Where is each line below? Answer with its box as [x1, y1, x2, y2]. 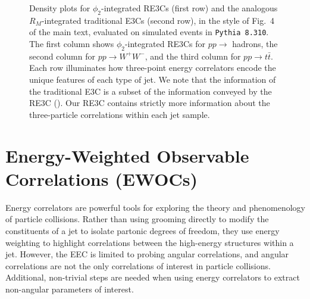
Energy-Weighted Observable [5, 143, 249, 167]
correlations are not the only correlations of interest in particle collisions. [5, 259, 271, 272]
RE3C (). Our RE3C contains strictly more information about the [29, 96, 270, 109]
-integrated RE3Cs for [124, 38, 206, 50]
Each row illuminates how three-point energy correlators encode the [29, 61, 276, 74]
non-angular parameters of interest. [5, 282, 134, 295]
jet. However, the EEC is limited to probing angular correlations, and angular [5, 248, 289, 260]
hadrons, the [232, 38, 278, 50]
